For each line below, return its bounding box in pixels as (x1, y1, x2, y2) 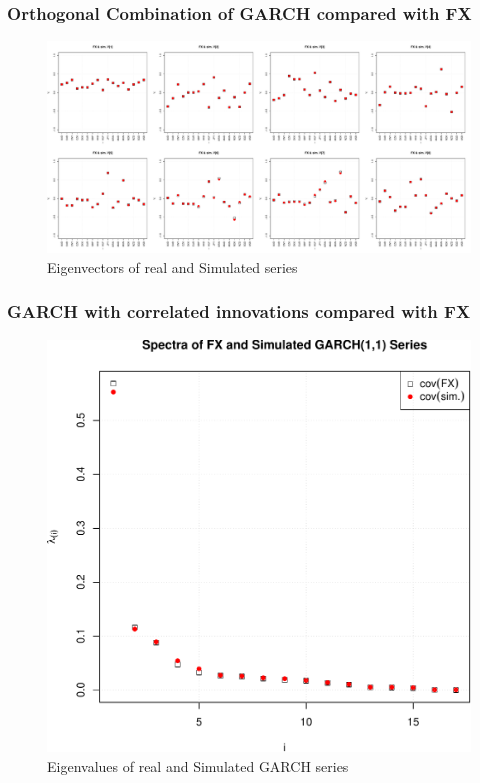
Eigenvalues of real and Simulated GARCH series (47, 755, 349, 776)
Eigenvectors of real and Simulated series (47, 256, 298, 277)
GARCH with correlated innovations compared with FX (7, 299, 471, 324)
